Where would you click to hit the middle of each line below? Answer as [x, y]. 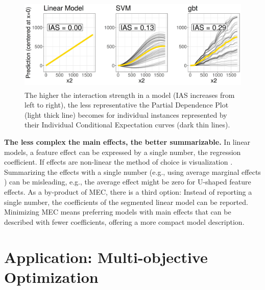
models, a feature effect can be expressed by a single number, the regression [123, 152]
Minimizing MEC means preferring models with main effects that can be [118, 212]
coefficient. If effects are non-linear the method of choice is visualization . [118, 162]
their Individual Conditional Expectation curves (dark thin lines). [127, 125]
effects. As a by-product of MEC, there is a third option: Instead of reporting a [128, 192]
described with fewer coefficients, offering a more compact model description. [124, 221]
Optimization [51, 276]
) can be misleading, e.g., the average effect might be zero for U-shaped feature [128, 182]
